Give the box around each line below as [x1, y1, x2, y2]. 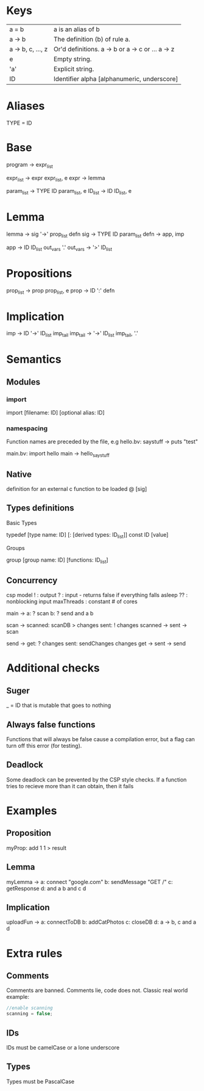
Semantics [6, 352, 62, 366]
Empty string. [54, 54, 92, 63]
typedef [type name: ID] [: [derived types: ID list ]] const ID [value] [6, 531, 169, 540]
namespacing [6, 424, 48, 432]
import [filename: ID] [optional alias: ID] [6, 409, 105, 416]
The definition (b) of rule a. [54, 35, 131, 43]
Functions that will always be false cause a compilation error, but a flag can [6, 736, 195, 743]
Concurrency [6, 575, 58, 585]
